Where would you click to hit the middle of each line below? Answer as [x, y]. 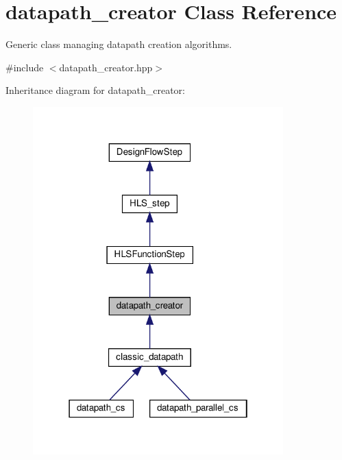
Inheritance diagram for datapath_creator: [95, 90]
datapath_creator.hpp [106, 67]
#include [25, 67]
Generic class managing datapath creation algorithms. [119, 44]
